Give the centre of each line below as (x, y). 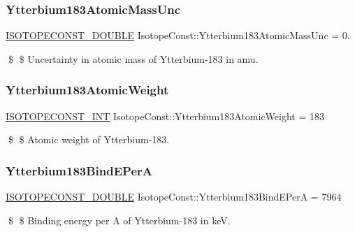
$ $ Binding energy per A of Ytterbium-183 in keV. (119, 220)
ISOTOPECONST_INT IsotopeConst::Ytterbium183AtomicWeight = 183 (165, 116)
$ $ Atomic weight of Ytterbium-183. (89, 139)
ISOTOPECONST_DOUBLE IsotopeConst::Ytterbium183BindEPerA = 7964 (174, 197)
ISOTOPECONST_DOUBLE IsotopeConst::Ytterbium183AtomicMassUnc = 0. (178, 35)
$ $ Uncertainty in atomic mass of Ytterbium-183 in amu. (133, 58)
